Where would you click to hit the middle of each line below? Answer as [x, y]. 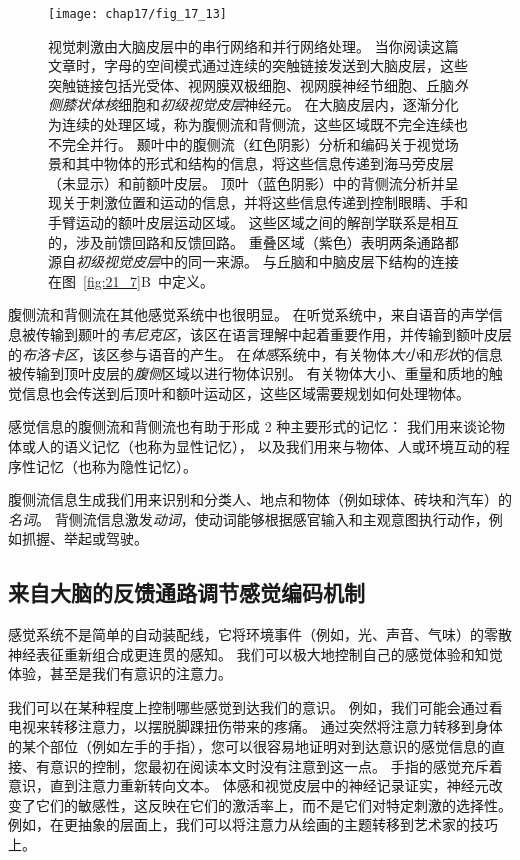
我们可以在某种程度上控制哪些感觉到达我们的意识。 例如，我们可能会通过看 [255, 706]
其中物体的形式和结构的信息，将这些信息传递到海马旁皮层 [264, 163]
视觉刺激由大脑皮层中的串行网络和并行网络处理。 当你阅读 [239, 45]
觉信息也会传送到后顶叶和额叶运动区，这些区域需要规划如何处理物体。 [239, 392]
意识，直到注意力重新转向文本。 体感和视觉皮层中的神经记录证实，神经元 [248, 785]
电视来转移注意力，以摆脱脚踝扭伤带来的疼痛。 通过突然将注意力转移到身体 [255, 726]
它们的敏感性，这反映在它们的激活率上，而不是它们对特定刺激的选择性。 [273, 804]
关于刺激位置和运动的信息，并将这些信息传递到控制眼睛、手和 [264, 202]
